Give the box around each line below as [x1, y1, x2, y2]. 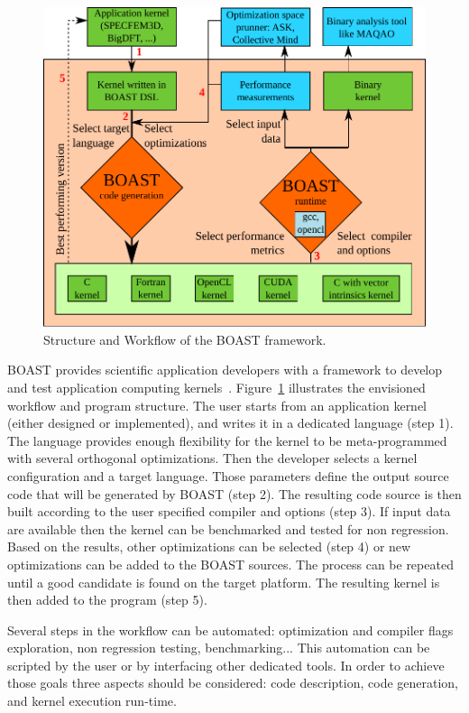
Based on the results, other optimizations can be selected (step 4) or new [7, 537, 411, 556]
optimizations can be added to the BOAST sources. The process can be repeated [7, 554, 454, 573]
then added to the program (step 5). [7, 590, 207, 609]
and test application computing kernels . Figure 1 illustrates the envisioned [7, 377, 426, 396]
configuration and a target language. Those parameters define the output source [7, 466, 449, 485]
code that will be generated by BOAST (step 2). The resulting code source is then [7, 484, 462, 503]
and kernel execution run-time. [7, 691, 177, 710]
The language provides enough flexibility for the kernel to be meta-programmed [7, 431, 447, 449]
